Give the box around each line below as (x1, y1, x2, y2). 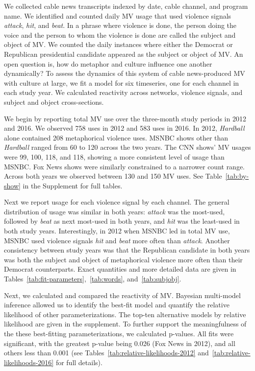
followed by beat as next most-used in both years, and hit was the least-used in (4, 216, 240, 226)
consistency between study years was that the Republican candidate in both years (4, 245, 250, 255)
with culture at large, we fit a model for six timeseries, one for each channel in (4, 77, 239, 88)
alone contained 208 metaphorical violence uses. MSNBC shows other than (4, 132, 229, 142)
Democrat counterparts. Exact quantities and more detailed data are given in (4, 264, 236, 274)
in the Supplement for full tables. (23, 180, 123, 190)
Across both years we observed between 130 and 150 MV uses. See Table (4, 171, 222, 181)
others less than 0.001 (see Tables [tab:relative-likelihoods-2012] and (4, 348, 209, 358)
